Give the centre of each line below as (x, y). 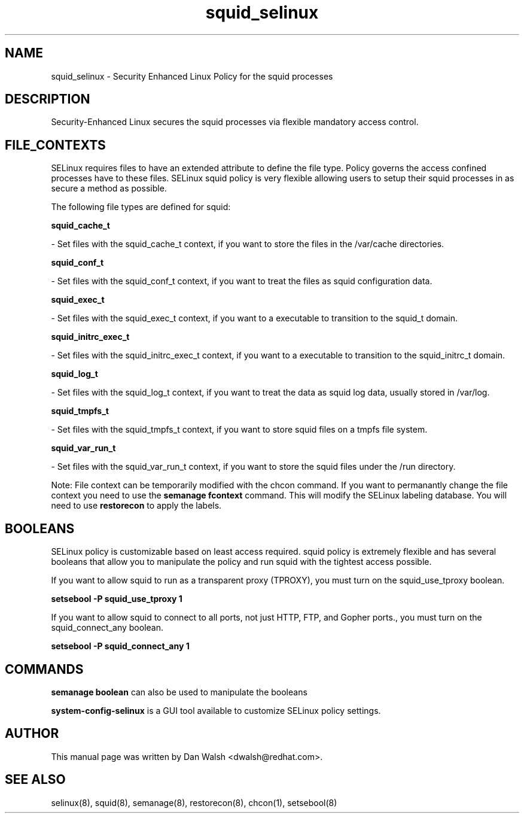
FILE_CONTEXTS (55, 145)
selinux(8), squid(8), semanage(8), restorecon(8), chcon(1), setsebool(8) (194, 802)
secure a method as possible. (109, 188)
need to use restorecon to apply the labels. (136, 506)
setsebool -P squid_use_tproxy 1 (117, 599)
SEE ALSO (35, 780)
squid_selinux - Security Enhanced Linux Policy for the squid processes (192, 76)
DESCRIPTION (48, 99)
